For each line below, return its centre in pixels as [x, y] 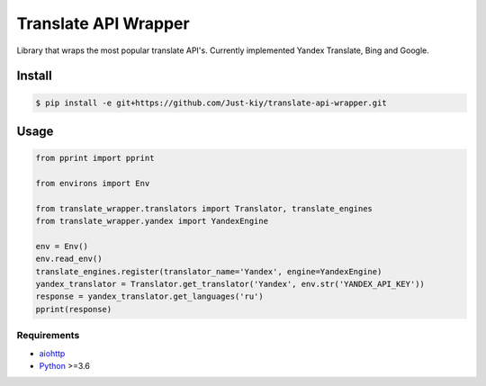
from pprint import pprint [95, 158]
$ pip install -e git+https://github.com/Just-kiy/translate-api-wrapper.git [211, 103]
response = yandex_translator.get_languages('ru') [150, 296]
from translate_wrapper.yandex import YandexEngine [152, 221]
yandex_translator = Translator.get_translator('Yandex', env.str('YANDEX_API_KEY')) [230, 284]
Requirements [48, 336]
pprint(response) [74, 309]
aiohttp [52, 353]
